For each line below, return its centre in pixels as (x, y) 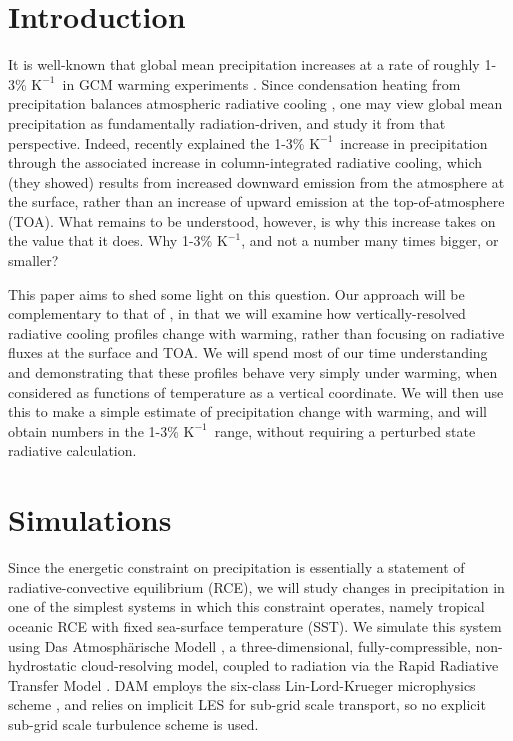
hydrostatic (42, 665)
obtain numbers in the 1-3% (93, 430)
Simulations (90, 519)
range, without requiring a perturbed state (345, 430)
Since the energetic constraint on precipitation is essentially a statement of (236, 567)
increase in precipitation (414, 142)
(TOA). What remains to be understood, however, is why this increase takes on (252, 220)
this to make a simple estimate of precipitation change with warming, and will (248, 411)
